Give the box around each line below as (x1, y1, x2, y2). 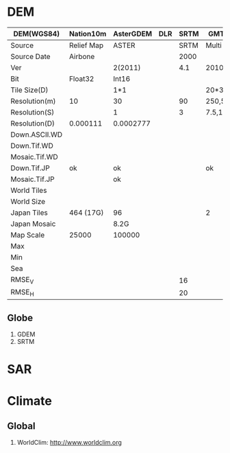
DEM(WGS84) (13, 29, 60, 38)
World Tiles (10, 185, 47, 195)
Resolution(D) (10, 118, 55, 128)
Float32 (68, 73, 94, 83)
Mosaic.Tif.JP (10, 174, 55, 184)
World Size (10, 196, 46, 206)
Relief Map (68, 40, 104, 50)
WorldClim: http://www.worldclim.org (16, 439, 122, 447)
